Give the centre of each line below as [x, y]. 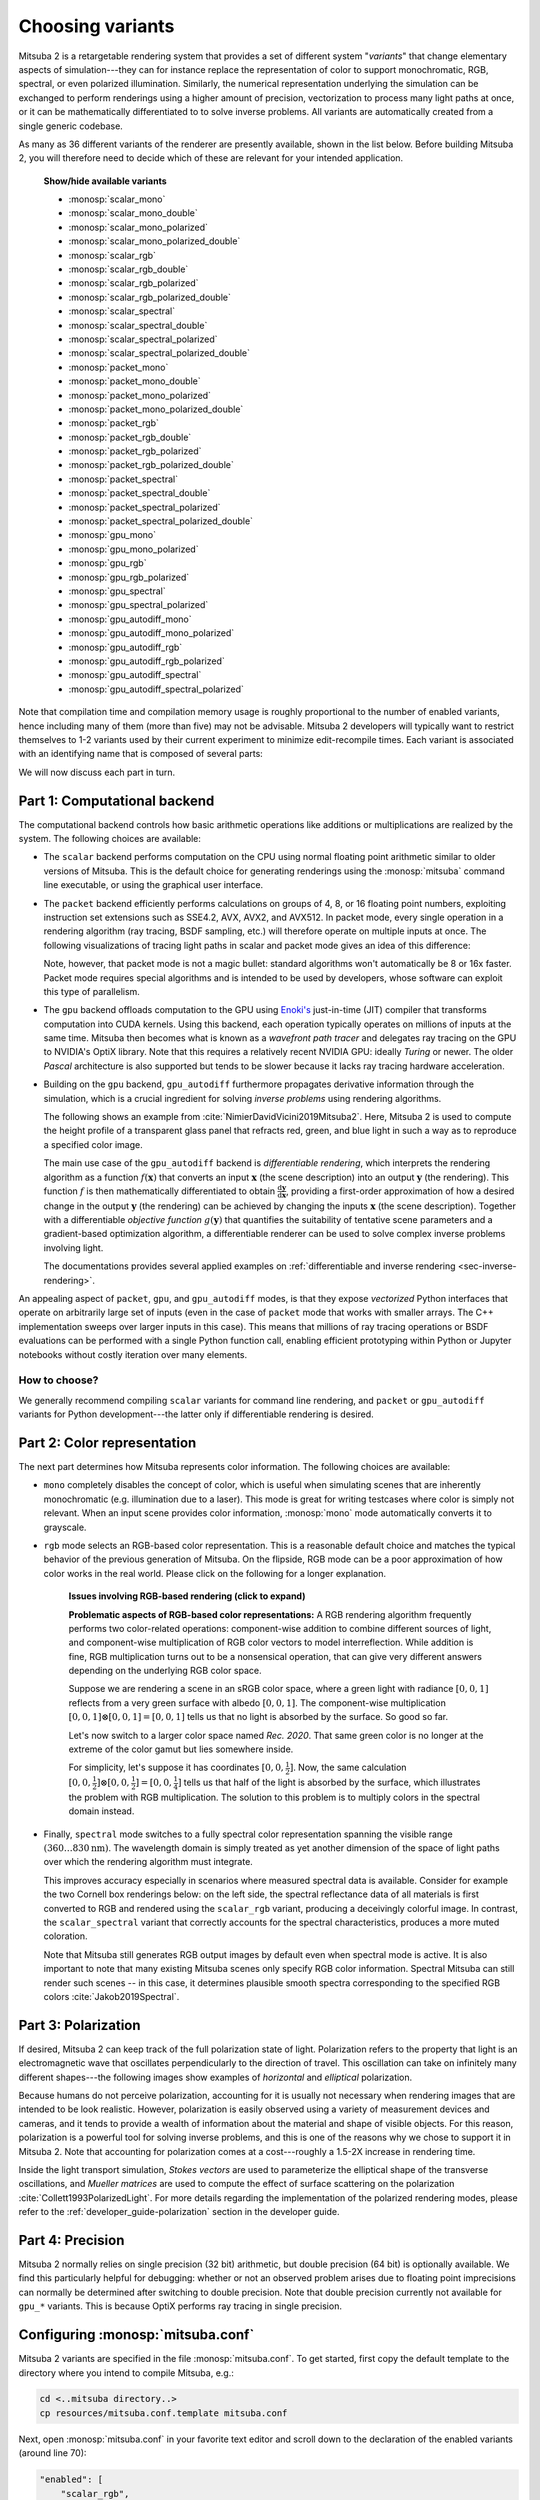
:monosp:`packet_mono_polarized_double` [156, 409]
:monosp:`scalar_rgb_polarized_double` [150, 297]
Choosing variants [96, 26]
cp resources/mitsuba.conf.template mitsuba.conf [163, 2413]
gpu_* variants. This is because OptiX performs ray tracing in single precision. [180, 2306]
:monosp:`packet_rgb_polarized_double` [151, 465]
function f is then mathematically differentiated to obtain [159, 1191]
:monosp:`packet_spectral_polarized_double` [161, 521]
